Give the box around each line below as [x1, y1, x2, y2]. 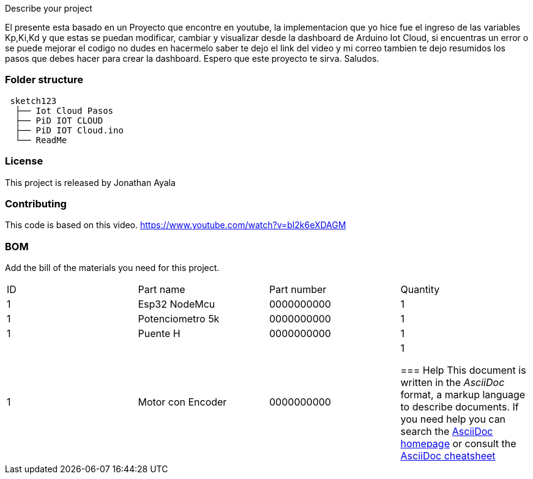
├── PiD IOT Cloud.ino [15, 125, 124, 135]
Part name [138, 283, 185, 295]
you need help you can [400, 413, 506, 425]
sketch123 [10, 95, 57, 106]
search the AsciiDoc [400, 425, 493, 437]
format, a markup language [400, 388, 526, 401]
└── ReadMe [15, 135, 67, 145]
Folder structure [5, 73, 83, 86]
